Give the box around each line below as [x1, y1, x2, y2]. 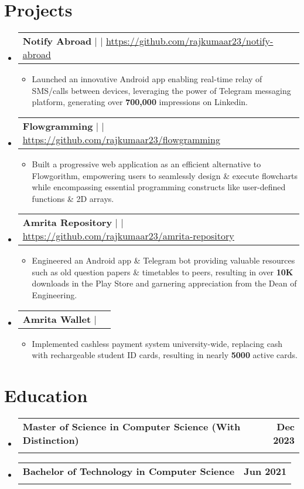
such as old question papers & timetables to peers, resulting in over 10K [32, 265, 293, 278]
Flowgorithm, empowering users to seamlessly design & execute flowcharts [32, 169, 298, 181]
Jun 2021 [244, 464, 287, 478]
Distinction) [22, 433, 79, 447]
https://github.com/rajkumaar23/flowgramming [22, 132, 220, 146]
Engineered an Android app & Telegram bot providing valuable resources [32, 254, 295, 267]
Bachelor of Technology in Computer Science [22, 464, 235, 478]
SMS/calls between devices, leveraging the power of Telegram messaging [32, 84, 291, 96]
